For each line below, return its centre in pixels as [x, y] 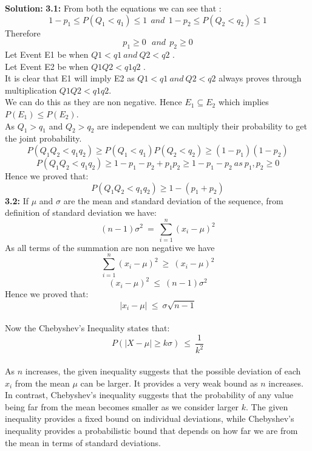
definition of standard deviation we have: [81, 212]
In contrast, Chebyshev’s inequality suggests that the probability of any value [149, 395]
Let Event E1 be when [47, 54]
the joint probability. [43, 138]
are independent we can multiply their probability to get [202, 126]
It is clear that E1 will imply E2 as [70, 78]
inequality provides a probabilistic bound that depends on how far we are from [151, 430]
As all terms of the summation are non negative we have [110, 247]
